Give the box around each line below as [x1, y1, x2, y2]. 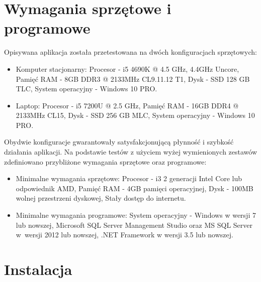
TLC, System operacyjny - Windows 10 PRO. [16, 83, 157, 94]
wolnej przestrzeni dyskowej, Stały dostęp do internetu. [16, 193, 186, 203]
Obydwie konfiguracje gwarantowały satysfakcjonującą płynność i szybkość [4, 136, 234, 147]
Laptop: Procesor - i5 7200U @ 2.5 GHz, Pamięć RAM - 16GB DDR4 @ [16, 100, 239, 110]
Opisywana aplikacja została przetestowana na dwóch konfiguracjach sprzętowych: [4, 47, 257, 57]
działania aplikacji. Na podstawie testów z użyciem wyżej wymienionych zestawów [4, 147, 257, 157]
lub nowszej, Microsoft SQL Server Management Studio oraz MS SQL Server [16, 219, 252, 230]
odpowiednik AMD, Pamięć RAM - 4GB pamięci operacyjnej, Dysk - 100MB [16, 183, 253, 193]
